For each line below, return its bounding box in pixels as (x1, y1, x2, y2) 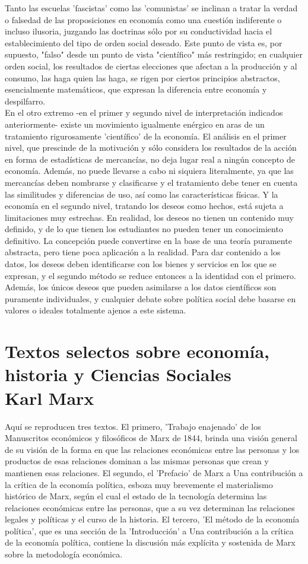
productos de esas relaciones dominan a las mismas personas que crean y (5, 455, 269, 467)
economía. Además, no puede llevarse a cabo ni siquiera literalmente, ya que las (5, 164, 294, 177)
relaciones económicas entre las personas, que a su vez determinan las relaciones (5, 501, 295, 514)
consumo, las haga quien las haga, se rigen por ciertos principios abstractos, (5, 71, 280, 84)
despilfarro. (5, 94, 46, 107)
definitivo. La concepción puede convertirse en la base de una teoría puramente (5, 234, 292, 246)
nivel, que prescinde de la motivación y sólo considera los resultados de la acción (5, 141, 297, 154)
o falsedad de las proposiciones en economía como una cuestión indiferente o (5, 13, 282, 26)
